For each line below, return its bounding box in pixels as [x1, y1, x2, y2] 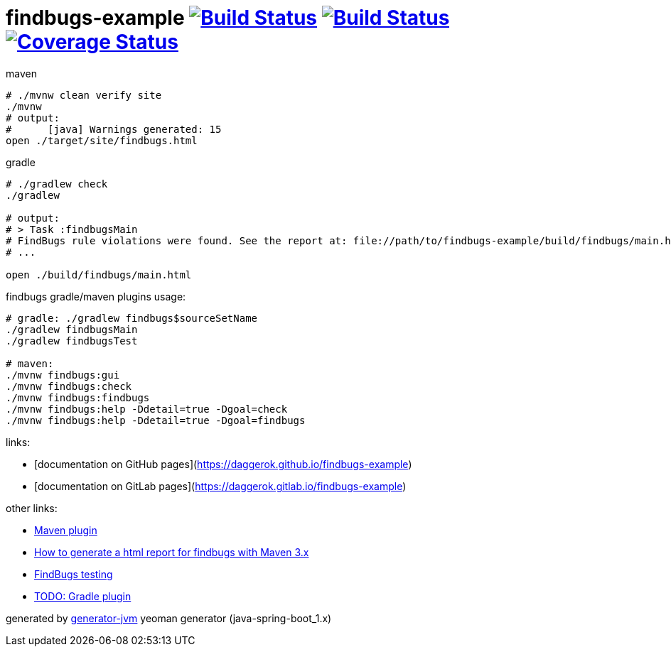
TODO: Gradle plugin [34, 589, 131, 602]
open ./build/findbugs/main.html [6, 268, 192, 281]
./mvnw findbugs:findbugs [6, 391, 150, 403]
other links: [6, 501, 58, 514]
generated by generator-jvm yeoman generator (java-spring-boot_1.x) [6, 612, 332, 624]
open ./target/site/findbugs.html [6, 134, 198, 146]
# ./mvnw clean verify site [6, 89, 162, 101]
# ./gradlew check [6, 178, 108, 190]
